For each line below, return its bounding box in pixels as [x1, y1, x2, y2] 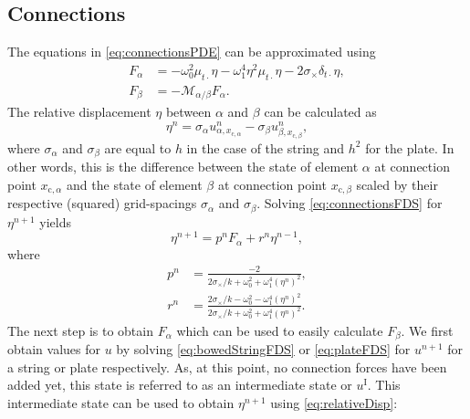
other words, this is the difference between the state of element [7, 157, 359, 176]
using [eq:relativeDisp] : [270, 393, 398, 412]
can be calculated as [264, 102, 377, 121]
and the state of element [67, 174, 203, 194]
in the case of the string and [186, 138, 345, 157]
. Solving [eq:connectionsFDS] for [256, 194, 443, 213]
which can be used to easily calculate [176, 320, 383, 340]
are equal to [104, 138, 172, 157]
